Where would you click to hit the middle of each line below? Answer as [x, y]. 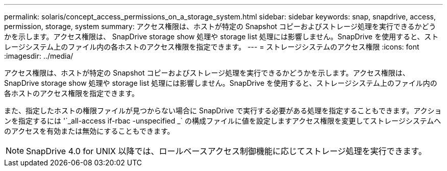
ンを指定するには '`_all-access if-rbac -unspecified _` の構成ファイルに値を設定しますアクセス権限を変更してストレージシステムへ [223, 121]
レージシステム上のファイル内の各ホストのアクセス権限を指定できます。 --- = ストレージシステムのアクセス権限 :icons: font [212, 47]
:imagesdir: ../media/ [39, 56]
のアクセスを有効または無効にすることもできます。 [89, 131]
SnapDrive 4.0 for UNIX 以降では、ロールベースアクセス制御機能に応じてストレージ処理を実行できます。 [226, 151]
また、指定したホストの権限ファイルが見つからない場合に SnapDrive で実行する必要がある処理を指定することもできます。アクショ [223, 111]
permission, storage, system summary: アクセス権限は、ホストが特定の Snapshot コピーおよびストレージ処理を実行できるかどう [220, 26]
